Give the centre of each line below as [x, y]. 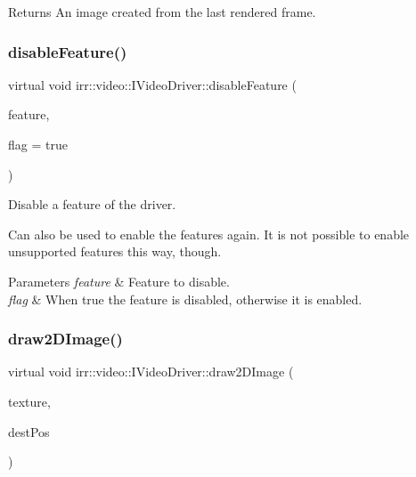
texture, [29, 401]
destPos [29, 431]
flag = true [38, 144]
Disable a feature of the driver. [92, 204]
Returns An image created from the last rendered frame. [162, 12]
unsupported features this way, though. [115, 251]
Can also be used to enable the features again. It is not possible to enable [209, 234]
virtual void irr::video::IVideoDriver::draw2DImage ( [151, 372]
